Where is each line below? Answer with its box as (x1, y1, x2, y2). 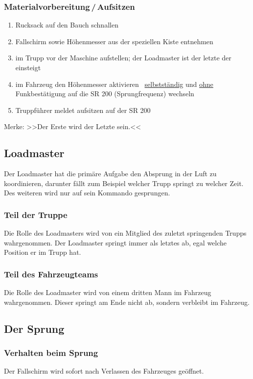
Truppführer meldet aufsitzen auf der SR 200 (15, 105, 151, 115)
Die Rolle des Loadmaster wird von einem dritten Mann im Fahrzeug (4, 287, 211, 298)
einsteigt (15, 62, 41, 72)
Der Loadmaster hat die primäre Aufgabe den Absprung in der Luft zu (4, 168, 217, 179)
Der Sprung (4, 321, 65, 336)
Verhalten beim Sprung (4, 347, 98, 359)
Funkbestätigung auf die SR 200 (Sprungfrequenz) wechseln (15, 88, 194, 99)
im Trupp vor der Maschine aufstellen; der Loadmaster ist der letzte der (15, 53, 231, 63)
